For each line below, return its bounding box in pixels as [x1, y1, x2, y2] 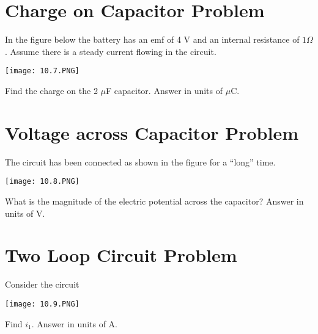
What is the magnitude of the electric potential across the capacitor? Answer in [5, 194, 304, 207]
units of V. [5, 206, 45, 219]
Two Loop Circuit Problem [5, 242, 237, 267]
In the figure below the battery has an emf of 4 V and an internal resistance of [5, 33, 300, 46]
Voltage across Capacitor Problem [5, 120, 299, 145]
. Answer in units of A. [31, 317, 117, 330]
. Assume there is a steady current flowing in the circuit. [5, 45, 216, 57]
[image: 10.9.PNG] [5, 299, 79, 308]
